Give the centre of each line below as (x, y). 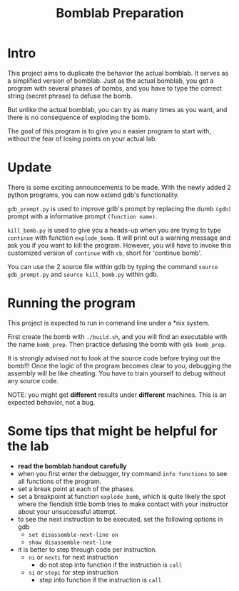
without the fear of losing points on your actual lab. (82, 138)
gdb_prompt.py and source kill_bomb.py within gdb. (83, 274)
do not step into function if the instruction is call (111, 565)
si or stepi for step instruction (73, 572)
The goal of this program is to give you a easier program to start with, (110, 131)
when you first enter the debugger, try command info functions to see (122, 473)
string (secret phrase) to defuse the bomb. (70, 96)
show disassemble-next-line (70, 542)
